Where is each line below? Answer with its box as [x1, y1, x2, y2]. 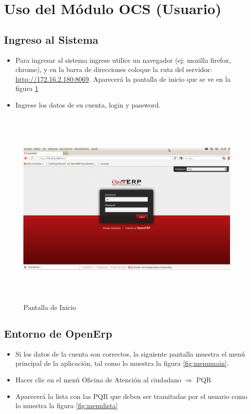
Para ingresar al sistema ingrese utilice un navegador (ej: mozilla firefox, [15, 54, 231, 65]
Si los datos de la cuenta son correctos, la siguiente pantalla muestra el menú [15, 348, 245, 359]
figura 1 [15, 83, 39, 93]
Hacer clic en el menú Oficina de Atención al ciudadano [15, 375, 181, 385]
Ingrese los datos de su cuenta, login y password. [15, 99, 161, 109]
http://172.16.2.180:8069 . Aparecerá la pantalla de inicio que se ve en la [15, 73, 231, 84]
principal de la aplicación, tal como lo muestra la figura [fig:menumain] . [15, 358, 229, 368]
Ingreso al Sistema [4, 32, 98, 47]
